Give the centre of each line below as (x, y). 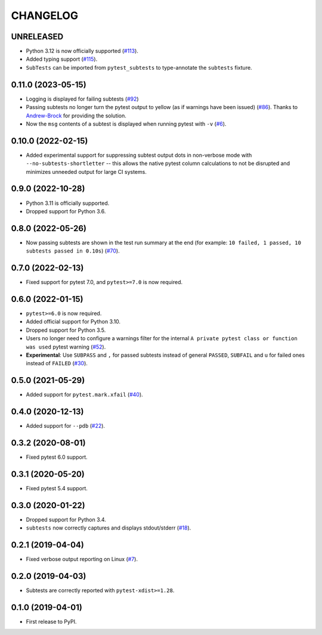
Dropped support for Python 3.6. (66, 211)
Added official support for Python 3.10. (73, 322)
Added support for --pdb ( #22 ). (66, 426)
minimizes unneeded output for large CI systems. (86, 172)
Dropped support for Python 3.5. (66, 330)
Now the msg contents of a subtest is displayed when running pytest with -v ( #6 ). (126, 124)
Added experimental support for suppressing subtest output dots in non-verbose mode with (139, 155)
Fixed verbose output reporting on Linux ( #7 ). (82, 559)
